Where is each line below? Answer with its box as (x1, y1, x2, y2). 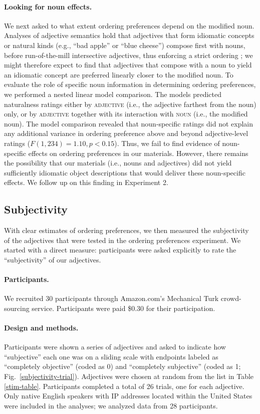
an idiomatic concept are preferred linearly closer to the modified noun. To (4, 69, 233, 79)
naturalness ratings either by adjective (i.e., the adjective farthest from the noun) (4, 98, 256, 109)
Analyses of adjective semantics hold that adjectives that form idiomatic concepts (4, 30, 254, 40)
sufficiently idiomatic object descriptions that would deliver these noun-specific (4, 167, 245, 177)
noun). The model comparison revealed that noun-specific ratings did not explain (4, 118, 253, 128)
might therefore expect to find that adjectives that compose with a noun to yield (4, 59, 252, 70)
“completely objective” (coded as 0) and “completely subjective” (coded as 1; (4, 361, 241, 371)
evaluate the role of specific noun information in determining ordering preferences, (4, 79, 256, 89)
